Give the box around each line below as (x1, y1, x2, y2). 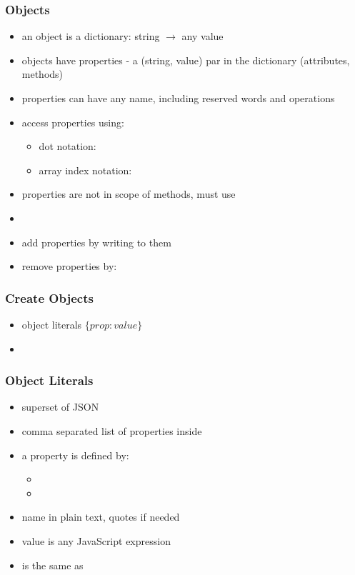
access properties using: (21, 114, 124, 129)
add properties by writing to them (21, 234, 171, 249)
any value (181, 29, 224, 44)
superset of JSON (21, 399, 99, 414)
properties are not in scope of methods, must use (21, 186, 236, 201)
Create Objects (5, 289, 94, 306)
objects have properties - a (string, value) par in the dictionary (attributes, (21, 52, 350, 67)
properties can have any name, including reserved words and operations (21, 91, 335, 105)
